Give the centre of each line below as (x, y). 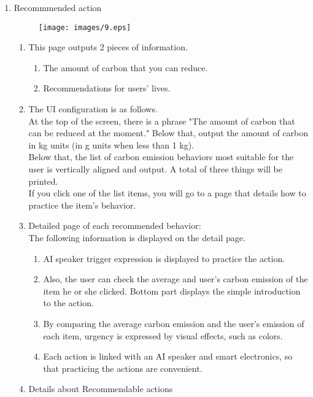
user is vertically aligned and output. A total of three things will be (155, 169)
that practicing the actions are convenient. (123, 368)
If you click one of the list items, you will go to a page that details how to (167, 193)
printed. (43, 181)
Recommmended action (58, 7)
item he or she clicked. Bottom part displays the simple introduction (172, 291)
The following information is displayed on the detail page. (137, 237)
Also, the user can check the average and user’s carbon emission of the (176, 279)
